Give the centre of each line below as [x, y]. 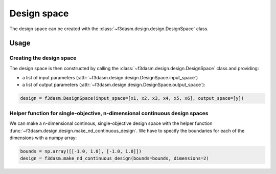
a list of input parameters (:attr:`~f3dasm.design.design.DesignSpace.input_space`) [110, 78]
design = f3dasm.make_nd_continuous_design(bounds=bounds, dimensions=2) [114, 158]
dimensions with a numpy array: [43, 138]
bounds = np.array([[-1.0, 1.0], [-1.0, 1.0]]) [81, 151]
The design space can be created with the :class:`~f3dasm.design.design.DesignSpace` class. [109, 29]
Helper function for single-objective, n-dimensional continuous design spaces [109, 113]
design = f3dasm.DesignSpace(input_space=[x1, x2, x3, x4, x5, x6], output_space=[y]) [132, 98]
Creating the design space [43, 58]
